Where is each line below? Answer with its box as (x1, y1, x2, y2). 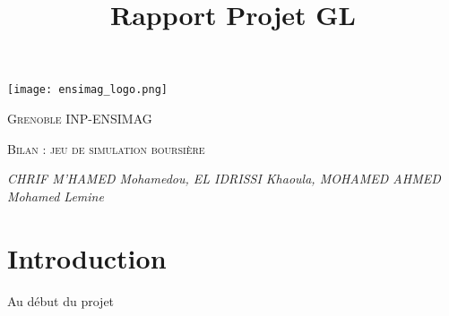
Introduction (7, 239, 167, 276)
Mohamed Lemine (7, 186, 104, 205)
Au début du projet (7, 291, 115, 310)
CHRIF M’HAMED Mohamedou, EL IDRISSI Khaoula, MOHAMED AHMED (7, 169, 441, 188)
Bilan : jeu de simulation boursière (7, 139, 205, 158)
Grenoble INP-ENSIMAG (7, 109, 152, 128)
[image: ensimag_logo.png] (7, 83, 168, 97)
